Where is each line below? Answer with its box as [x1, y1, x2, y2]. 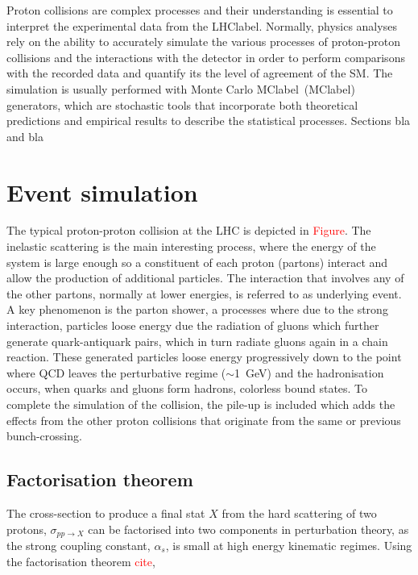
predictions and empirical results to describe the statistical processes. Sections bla [6, 112, 411, 129]
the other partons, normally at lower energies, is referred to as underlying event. [6, 285, 402, 302]
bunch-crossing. [6, 427, 82, 444]
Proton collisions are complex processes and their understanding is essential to [6, 2, 393, 18]
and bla [6, 127, 43, 144]
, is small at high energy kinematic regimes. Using [165, 537, 412, 554]
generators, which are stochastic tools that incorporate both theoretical [6, 96, 358, 113]
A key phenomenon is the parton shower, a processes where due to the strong [6, 301, 388, 318]
